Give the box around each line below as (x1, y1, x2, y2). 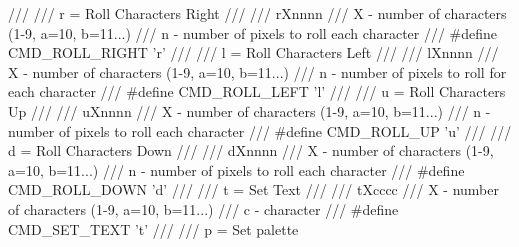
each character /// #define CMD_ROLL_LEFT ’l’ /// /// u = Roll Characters (8, 81, 506, 102)
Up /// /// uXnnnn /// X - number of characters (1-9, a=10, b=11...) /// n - (8, 100, 491, 121)
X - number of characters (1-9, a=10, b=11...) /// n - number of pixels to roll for (8, 61, 507, 82)
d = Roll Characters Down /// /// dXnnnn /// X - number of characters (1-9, (8, 140, 494, 161)
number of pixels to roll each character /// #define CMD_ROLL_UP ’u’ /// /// (8, 120, 512, 141)
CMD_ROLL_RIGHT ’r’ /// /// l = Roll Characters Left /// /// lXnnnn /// (8, 42, 499, 63)
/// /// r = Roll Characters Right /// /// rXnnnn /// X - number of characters (8, 3, 507, 23)
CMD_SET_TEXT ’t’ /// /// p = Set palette (8, 218, 299, 239)
